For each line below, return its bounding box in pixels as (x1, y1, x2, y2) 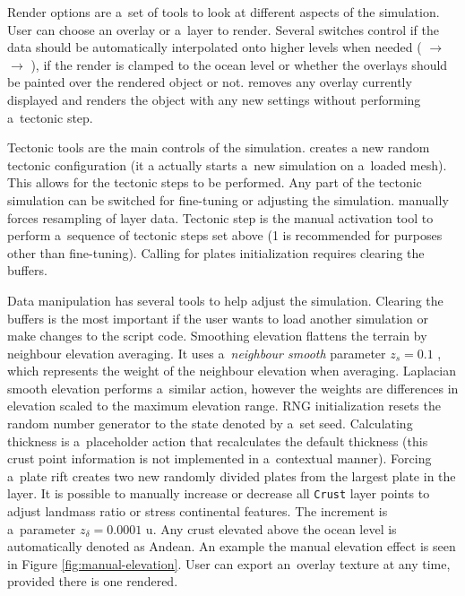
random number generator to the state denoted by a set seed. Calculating (7, 414, 413, 433)
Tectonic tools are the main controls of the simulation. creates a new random (7, 138, 430, 157)
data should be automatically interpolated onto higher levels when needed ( (7, 38, 422, 56)
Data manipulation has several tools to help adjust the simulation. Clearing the (7, 290, 443, 309)
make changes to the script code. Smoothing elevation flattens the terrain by (7, 326, 427, 345)
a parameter (7, 519, 76, 538)
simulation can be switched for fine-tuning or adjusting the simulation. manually (7, 190, 449, 209)
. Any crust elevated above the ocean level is (152, 519, 397, 538)
